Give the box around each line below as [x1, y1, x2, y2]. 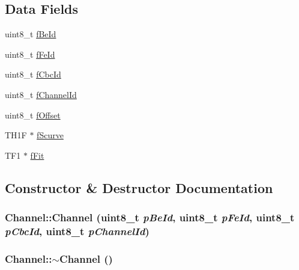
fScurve [37, 129, 64, 141]
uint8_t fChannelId [5, 88, 77, 100]
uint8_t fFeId [5, 48, 55, 60]
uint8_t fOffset [5, 108, 61, 121]
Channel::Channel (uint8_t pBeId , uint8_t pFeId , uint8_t [5, 210, 295, 225]
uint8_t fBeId [5, 28, 56, 40]
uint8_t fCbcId [5, 68, 61, 81]
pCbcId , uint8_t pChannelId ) [5, 223, 149, 238]
